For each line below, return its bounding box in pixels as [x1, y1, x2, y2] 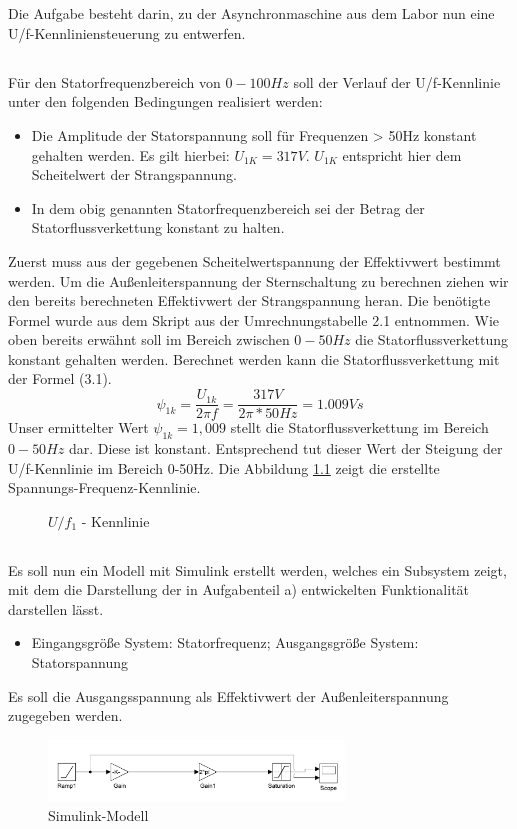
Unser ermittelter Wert [8, 417, 149, 438]
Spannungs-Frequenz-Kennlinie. [8, 477, 201, 498]
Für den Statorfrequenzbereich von [8, 71, 221, 92]
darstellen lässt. [8, 598, 104, 619]
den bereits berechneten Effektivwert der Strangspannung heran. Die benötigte [8, 290, 491, 311]
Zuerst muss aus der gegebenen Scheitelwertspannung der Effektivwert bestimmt [8, 250, 501, 271]
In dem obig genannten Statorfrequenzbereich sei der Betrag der [31, 197, 425, 218]
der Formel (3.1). [8, 368, 112, 389]
